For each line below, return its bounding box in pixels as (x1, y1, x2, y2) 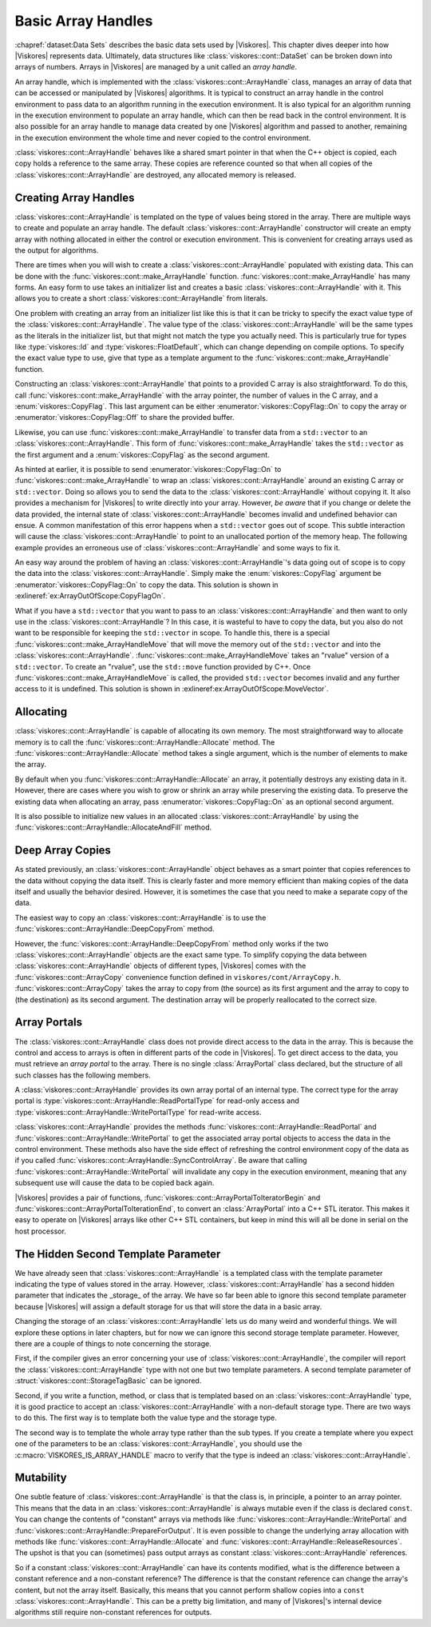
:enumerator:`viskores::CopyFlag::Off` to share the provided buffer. (14, 413, 235, 422)
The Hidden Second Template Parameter (14, 1247, 221, 1261)
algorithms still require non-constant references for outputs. (14, 1608, 212, 1617)
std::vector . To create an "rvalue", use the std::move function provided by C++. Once (14, 662, 311, 671)
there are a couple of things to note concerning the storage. (14, 1339, 212, 1349)
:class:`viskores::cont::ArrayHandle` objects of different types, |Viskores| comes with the (14, 961, 306, 971)
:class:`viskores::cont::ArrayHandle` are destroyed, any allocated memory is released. (14, 170, 297, 179)
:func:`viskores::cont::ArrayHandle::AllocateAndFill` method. (14, 822, 212, 832)
